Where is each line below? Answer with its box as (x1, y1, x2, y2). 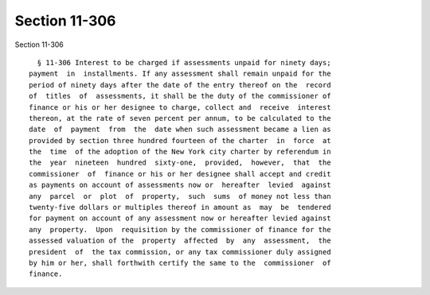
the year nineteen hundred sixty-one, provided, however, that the (29, 158, 331, 167)
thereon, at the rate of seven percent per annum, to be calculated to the (29, 114, 331, 122)
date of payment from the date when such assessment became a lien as (29, 125, 331, 134)
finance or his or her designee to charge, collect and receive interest (29, 103, 331, 111)
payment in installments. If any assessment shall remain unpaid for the (29, 69, 331, 79)
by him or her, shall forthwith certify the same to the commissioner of (29, 258, 331, 267)
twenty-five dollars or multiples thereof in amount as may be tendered (29, 203, 331, 212)
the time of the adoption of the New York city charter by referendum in (29, 147, 331, 157)
